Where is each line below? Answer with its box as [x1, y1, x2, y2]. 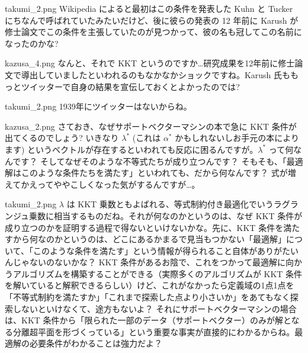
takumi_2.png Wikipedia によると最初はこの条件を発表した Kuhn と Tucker [5, 2, 293, 14]
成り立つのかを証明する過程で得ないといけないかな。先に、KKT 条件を [5, 221, 284, 233]
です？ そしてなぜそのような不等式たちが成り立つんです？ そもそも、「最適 [12, 155, 303, 167]
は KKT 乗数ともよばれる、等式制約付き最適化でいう [66, 198, 274, 210]
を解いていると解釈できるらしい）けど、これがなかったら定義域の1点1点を [5, 279, 294, 291]
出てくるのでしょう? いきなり [5, 131, 119, 144]
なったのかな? [5, 37, 59, 49]
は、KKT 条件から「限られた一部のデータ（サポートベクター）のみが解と [5, 314, 291, 326]
